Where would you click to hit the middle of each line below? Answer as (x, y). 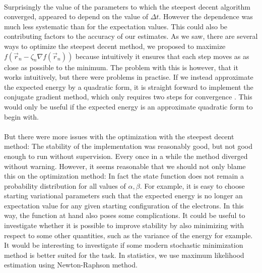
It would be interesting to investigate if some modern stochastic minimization (124, 245)
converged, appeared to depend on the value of (76, 16)
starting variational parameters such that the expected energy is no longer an (123, 196)
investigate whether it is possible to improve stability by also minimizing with (124, 225)
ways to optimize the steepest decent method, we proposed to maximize (115, 46)
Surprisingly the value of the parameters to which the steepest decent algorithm (127, 6)
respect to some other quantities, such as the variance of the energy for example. (128, 235)
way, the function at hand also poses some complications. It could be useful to (125, 215)
